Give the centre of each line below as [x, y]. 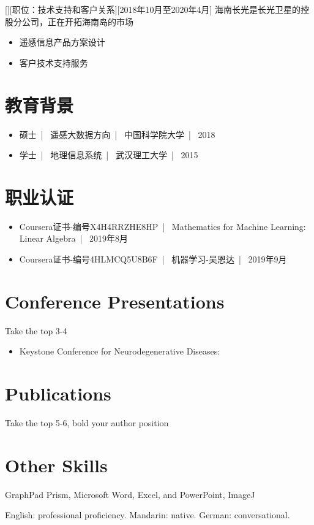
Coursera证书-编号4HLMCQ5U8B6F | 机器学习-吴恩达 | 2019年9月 [153, 259]
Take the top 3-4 [36, 330]
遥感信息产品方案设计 [62, 42]
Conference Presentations [115, 301]
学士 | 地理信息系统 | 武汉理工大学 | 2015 [109, 155]
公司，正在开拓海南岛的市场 [77, 21]
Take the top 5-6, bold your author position [87, 423]
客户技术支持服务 [54, 62]
